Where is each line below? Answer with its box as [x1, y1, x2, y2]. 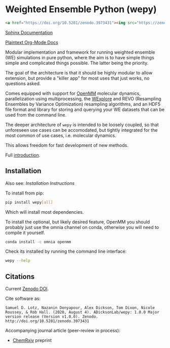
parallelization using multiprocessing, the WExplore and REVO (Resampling [5, 95, 161, 102]
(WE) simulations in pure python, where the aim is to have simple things [5, 54, 154, 60]
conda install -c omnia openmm [5, 239, 71, 244]
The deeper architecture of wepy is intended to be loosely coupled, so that [5, 122, 159, 128]
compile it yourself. [5, 229, 45, 236]
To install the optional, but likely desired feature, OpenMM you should [5, 219, 150, 225]
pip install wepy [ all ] [5, 200, 53, 205]
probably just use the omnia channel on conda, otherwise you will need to [5, 224, 159, 230]
